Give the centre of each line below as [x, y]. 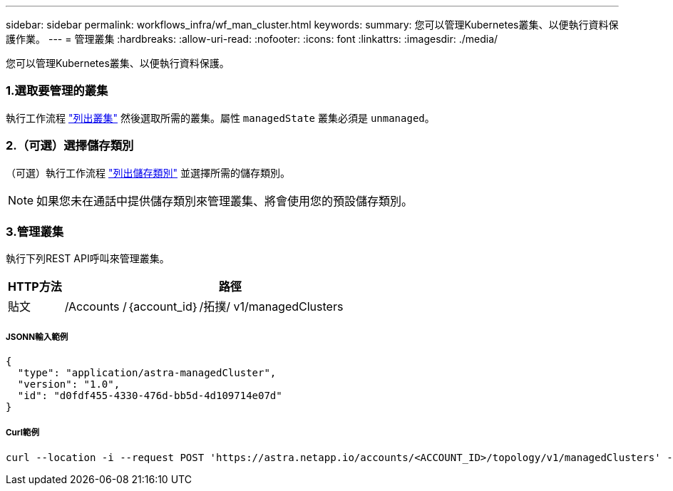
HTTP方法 [35, 287]
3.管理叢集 [35, 231]
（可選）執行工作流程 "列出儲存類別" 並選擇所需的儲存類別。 [148, 172]
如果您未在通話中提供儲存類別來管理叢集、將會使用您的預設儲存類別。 [225, 201]
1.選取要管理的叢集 [57, 91]
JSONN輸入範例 [37, 337]
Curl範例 [23, 433]
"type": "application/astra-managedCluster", [147, 373]
